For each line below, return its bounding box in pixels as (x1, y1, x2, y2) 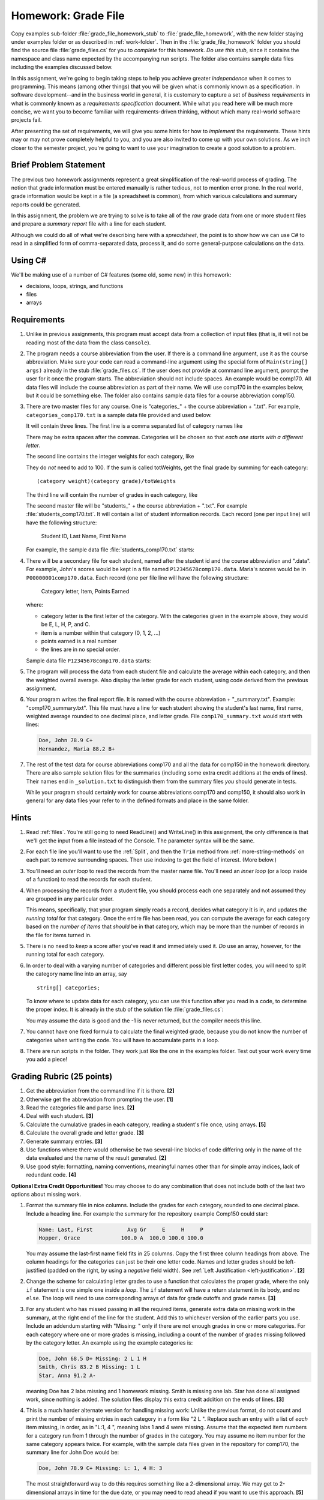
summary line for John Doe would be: (26, 1449, 119, 1456)
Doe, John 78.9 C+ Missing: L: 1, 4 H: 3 (38, 1465, 163, 1472)
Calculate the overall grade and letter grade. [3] (26, 1129, 144, 1136)
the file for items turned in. (26, 931, 92, 938)
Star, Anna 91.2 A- (38, 1372, 96, 1379)
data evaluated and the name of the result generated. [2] (26, 1154, 167, 1162)
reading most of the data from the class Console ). (26, 339, 151, 346)
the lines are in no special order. (41, 646, 120, 653)
